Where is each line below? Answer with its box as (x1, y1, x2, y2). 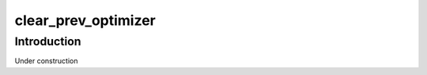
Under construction (14, 56, 78, 66)
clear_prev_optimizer (14, 12, 156, 29)
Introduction (14, 34, 81, 48)
